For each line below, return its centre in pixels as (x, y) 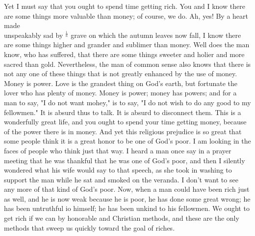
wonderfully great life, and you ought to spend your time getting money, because (125, 122)
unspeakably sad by (34, 35)
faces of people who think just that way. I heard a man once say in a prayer (118, 150)
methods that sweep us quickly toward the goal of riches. (89, 227)
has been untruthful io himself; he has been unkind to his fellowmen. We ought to (127, 208)
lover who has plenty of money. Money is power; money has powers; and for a (120, 93)
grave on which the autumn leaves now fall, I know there (156, 35)
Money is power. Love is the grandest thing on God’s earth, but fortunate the (121, 83)
